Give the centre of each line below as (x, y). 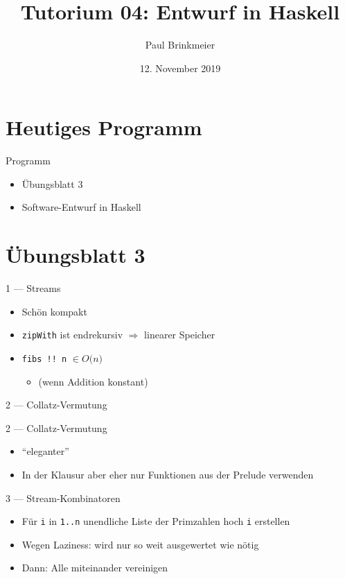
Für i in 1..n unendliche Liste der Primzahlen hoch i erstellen (156, 521)
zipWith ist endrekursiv (72, 335)
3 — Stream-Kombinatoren (63, 498)
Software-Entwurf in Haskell (81, 207)
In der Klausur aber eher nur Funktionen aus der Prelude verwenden (168, 475)
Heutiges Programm (104, 127)
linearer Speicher (180, 335)
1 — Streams (33, 288)
